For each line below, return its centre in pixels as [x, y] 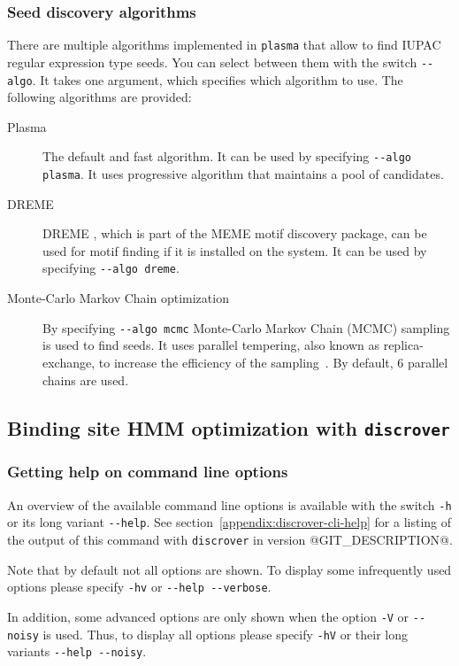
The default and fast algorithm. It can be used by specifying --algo [227, 156]
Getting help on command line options [148, 472]
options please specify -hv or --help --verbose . [139, 587]
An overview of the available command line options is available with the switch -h [229, 504]
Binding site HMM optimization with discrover [229, 427]
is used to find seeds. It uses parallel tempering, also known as [211, 345]
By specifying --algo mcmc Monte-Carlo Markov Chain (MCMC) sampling [246, 327]
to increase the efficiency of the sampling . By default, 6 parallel [273, 362]
